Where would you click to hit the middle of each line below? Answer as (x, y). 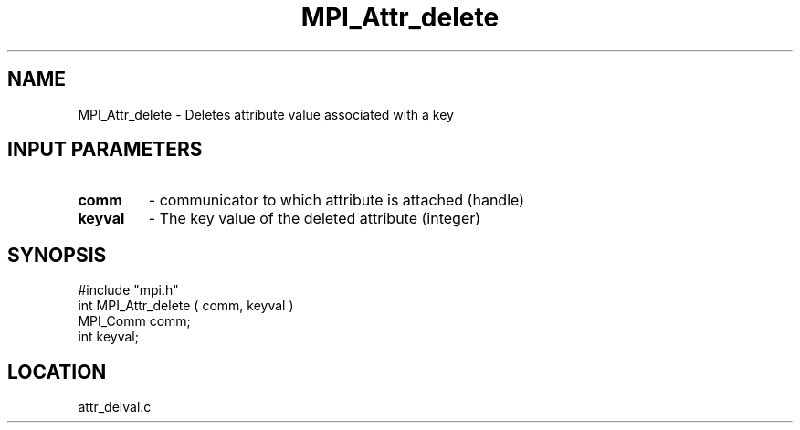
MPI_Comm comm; (134, 321)
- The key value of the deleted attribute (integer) (315, 219)
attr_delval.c (115, 407)
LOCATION (57, 372)
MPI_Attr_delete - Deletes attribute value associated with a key (266, 114)
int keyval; (108, 337)
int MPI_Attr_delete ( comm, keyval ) (186, 306)
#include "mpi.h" (128, 290)
